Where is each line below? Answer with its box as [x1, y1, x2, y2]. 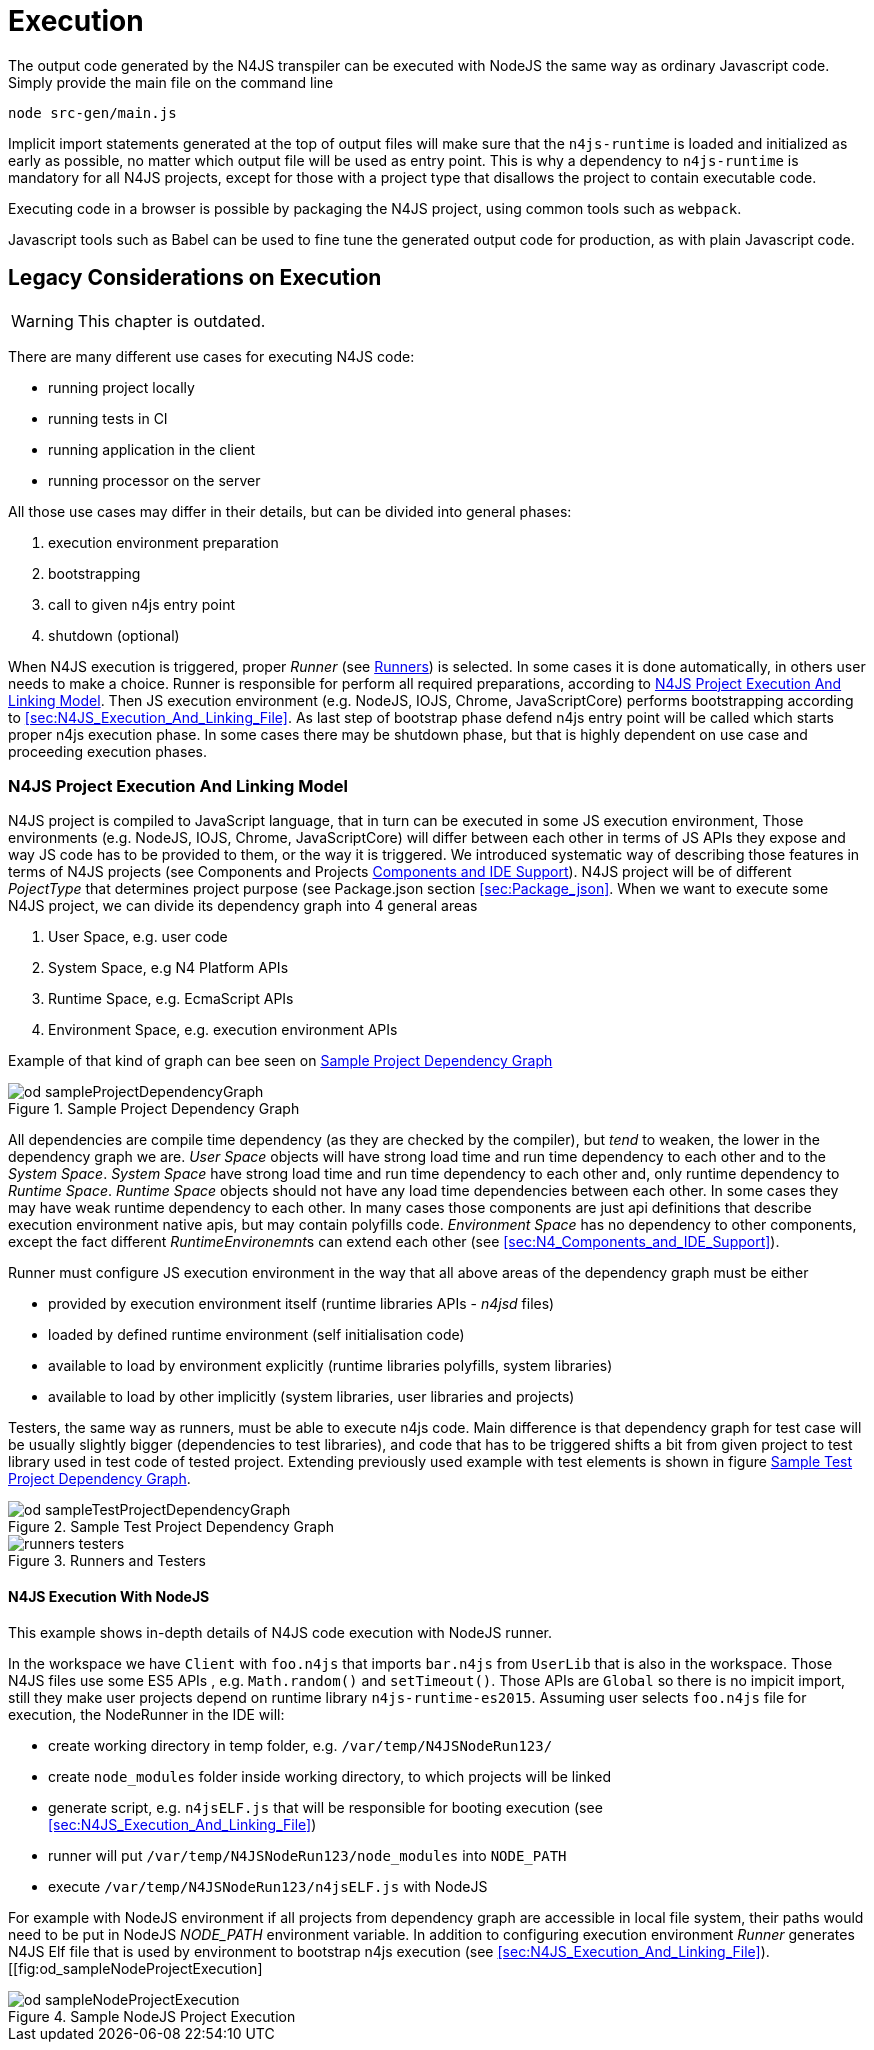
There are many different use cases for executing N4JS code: [8, 347, 415, 365]
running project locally [48, 378, 195, 396]
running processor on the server [48, 471, 261, 489]
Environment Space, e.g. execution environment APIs [48, 1021, 398, 1039]
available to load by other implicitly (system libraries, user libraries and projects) [48, 1388, 575, 1406]
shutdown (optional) [48, 626, 180, 644]
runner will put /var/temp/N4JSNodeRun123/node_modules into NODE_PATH [48, 1846, 567, 1864]
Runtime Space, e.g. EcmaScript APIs [48, 990, 294, 1008]
